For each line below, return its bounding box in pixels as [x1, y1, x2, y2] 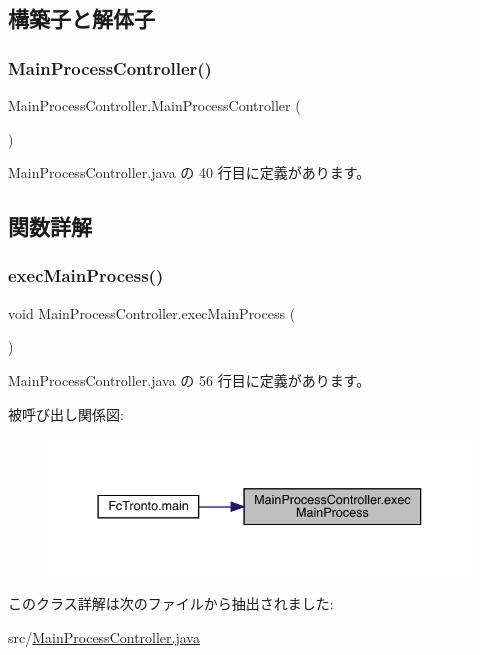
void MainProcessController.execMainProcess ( [8, 302, 296, 323]
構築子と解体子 [8, 3, 155, 34]
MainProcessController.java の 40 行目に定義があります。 [8, 162, 371, 183]
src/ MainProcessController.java [8, 626, 200, 647]
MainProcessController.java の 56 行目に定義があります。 [8, 369, 371, 390]
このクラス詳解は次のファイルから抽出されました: [8, 593, 334, 614]
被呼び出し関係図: [8, 403, 124, 424]
